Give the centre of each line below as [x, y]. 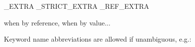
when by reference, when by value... [57, 22]
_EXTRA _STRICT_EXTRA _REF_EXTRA [77, 6]
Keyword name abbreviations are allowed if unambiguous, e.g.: [98, 39]
